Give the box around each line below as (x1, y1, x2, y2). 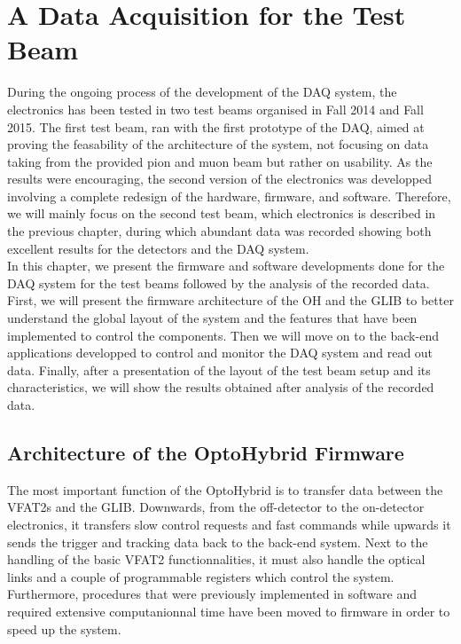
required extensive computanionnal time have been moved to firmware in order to (7, 601, 450, 620)
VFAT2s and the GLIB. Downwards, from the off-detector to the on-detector (7, 498, 425, 516)
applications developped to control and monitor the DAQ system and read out (7, 343, 434, 362)
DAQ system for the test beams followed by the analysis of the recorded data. (7, 273, 430, 292)
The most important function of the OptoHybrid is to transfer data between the (7, 480, 443, 499)
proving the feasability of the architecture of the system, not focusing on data (7, 135, 429, 153)
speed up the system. (7, 619, 121, 638)
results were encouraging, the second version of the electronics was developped (7, 169, 432, 188)
